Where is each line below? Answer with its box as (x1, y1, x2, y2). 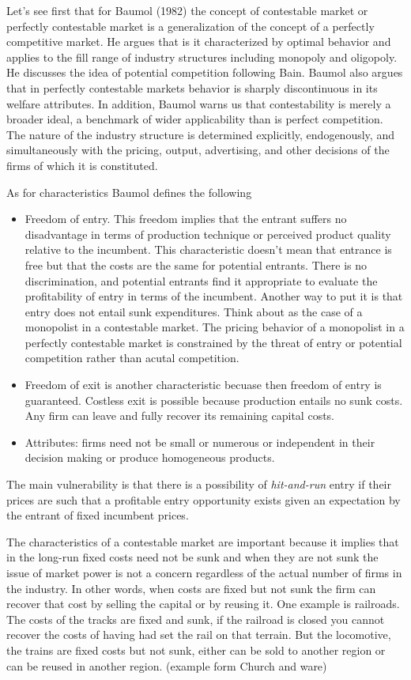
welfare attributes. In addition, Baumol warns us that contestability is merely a (6, 95, 391, 111)
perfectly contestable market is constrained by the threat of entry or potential (25, 334, 402, 350)
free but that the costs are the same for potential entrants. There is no (25, 256, 368, 273)
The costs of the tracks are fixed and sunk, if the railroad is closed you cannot (6, 610, 385, 627)
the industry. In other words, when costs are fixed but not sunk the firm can (6, 580, 376, 596)
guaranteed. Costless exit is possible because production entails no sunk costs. (25, 391, 403, 408)
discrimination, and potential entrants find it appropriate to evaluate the (25, 272, 378, 289)
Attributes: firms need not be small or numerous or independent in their (25, 433, 375, 450)
